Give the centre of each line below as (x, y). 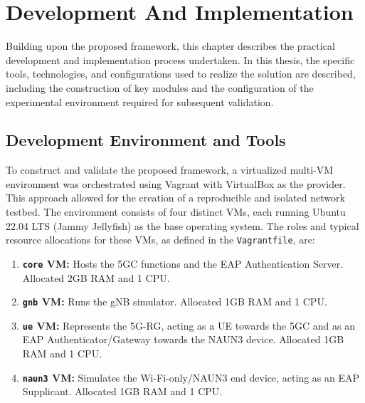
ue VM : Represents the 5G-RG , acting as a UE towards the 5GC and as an (189, 325)
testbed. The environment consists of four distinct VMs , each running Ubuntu (176, 212)
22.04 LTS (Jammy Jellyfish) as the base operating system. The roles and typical (182, 225)
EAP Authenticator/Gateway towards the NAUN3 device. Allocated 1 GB (183, 339)
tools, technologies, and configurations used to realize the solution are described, (181, 74)
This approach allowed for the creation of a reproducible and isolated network (175, 198)
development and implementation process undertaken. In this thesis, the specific (180, 59)
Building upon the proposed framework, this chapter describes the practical (170, 46)
